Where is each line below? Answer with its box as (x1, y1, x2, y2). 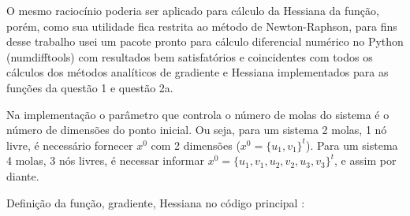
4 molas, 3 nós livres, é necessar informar (6, 152, 204, 169)
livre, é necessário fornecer (6, 136, 133, 153)
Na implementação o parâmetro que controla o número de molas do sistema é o (6, 106, 389, 122)
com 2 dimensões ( (151, 136, 240, 153)
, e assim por (334, 152, 397, 169)
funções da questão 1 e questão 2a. (6, 79, 173, 95)
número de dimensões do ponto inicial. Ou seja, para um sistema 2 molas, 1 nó (6, 121, 387, 138)
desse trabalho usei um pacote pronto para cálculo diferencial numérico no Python (6, 33, 404, 50)
